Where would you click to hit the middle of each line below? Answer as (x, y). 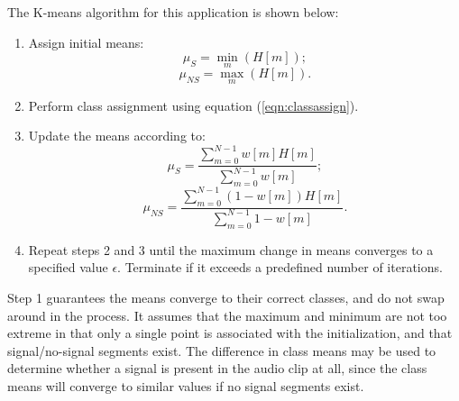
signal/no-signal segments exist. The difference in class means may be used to (222, 350)
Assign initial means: (86, 42)
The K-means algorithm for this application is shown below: (173, 12)
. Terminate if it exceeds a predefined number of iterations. (280, 267)
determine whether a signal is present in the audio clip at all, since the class (217, 368)
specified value (68, 267)
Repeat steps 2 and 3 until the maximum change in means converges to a (231, 249)
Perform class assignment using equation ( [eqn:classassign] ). (193, 105)
